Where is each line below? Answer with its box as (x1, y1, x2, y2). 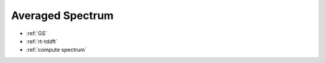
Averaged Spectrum (11, 9, 114, 22)
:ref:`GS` (26, 30, 48, 37)
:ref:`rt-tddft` (26, 37, 58, 45)
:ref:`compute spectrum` (26, 46, 87, 53)
